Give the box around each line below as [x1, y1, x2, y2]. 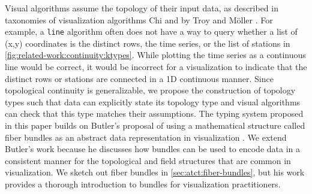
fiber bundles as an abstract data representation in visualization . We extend [5, 131, 287, 143]
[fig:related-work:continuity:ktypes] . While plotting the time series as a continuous [5, 48, 306, 61]
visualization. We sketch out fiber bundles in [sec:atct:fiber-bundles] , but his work [5, 166, 305, 178]
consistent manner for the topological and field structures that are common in [5, 154, 291, 166]
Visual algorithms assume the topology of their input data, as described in [5, 2, 278, 14]
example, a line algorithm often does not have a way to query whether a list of [5, 25, 298, 38]
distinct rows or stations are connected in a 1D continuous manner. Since [5, 72, 274, 84]
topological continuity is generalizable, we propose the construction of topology [5, 84, 296, 96]
